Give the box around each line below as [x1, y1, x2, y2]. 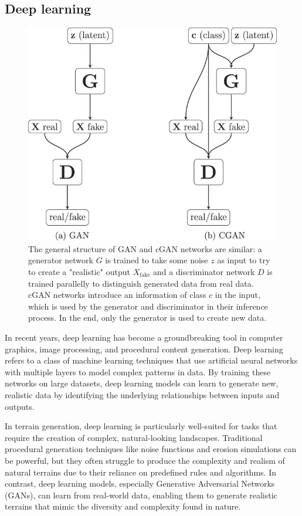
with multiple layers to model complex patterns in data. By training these [5, 365, 271, 378]
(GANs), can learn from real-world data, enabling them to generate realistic [5, 488, 277, 501]
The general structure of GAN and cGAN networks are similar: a [28, 242, 262, 254]
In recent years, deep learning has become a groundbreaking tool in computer [5, 331, 283, 343]
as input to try [217, 254, 270, 266]
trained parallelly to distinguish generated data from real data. [28, 277, 254, 289]
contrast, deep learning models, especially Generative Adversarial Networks [5, 477, 275, 490]
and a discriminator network [153, 266, 255, 278]
